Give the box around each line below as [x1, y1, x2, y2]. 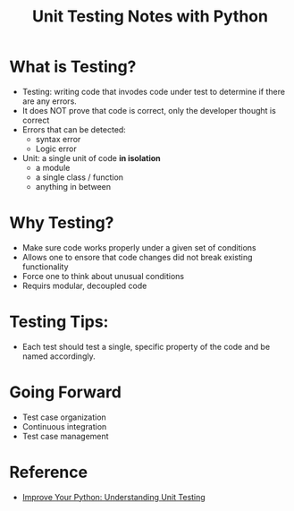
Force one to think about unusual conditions [21, 270, 185, 281]
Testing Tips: [9, 311, 109, 332]
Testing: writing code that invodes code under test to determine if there [21, 86, 286, 97]
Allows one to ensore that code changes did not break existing [21, 251, 253, 262]
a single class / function [35, 172, 123, 183]
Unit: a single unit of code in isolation [21, 152, 161, 163]
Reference [9, 462, 88, 482]
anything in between [35, 181, 112, 192]
